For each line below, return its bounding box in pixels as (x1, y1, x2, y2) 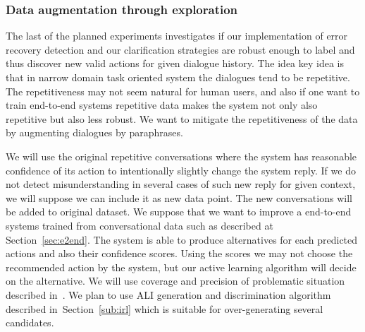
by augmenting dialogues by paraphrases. (6, 125, 183, 140)
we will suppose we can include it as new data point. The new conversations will (6, 190, 352, 205)
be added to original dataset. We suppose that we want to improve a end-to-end (6, 204, 352, 219)
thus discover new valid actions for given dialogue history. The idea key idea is (6, 56, 344, 71)
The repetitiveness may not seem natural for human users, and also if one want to (6, 83, 360, 98)
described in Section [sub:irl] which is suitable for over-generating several (6, 301, 323, 316)
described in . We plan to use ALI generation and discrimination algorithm (6, 287, 331, 302)
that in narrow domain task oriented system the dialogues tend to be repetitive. (6, 70, 350, 84)
